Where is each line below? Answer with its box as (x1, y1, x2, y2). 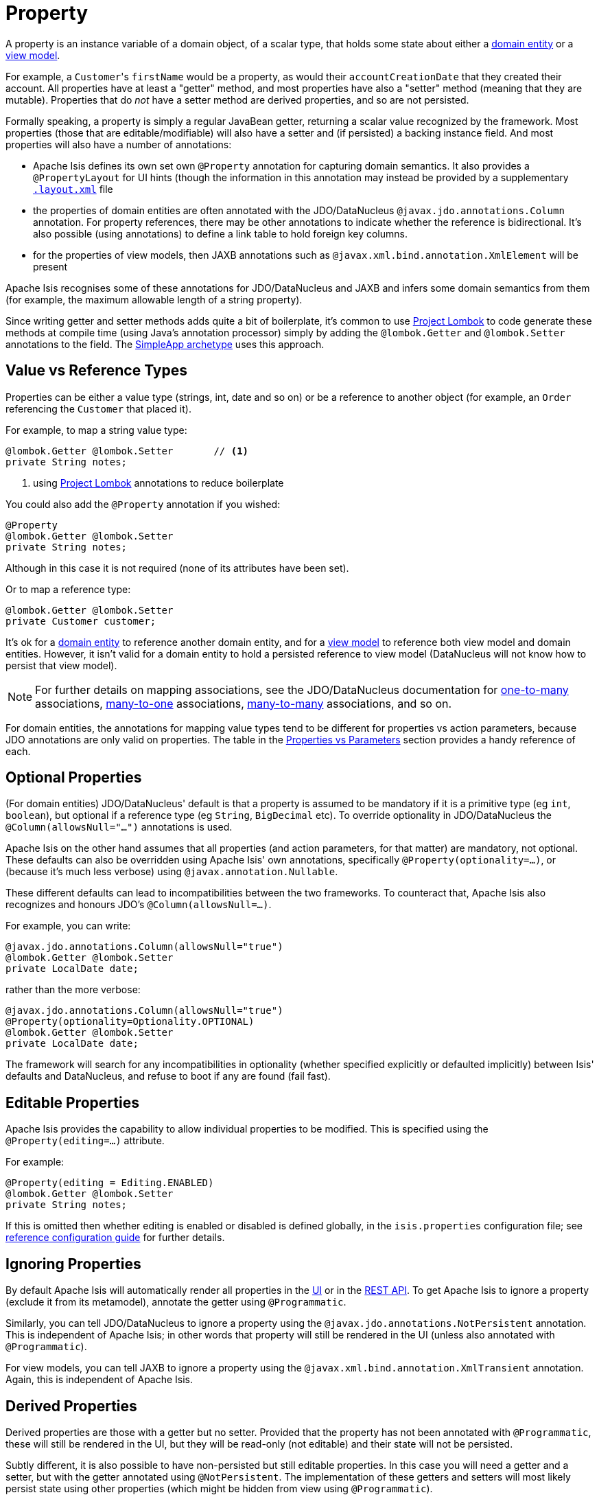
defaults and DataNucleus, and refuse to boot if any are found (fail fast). (5, 1070, 331, 1082)
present (33, 260, 68, 273)
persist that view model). (5, 659, 117, 671)
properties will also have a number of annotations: (5, 138, 232, 150)
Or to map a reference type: (5, 583, 131, 595)
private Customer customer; (5, 615, 156, 627)
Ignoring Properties (5, 1255, 141, 1273)
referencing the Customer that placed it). (5, 402, 191, 415)
